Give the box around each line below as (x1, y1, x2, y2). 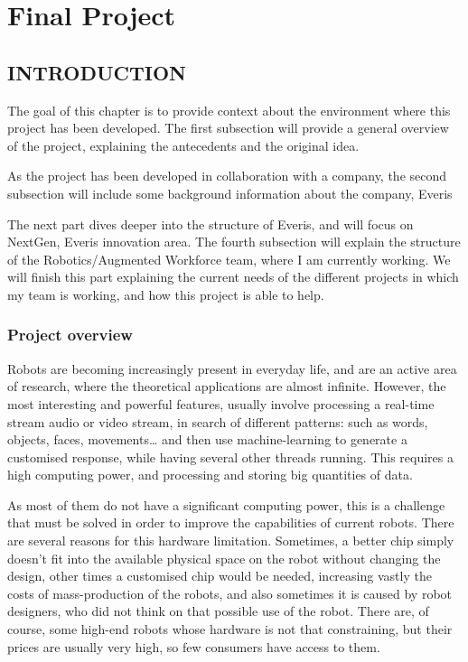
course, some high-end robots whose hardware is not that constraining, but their (7, 620, 453, 639)
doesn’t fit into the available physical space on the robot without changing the (7, 548, 441, 567)
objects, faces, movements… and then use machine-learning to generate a (7, 430, 407, 449)
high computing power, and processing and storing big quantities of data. (7, 465, 413, 484)
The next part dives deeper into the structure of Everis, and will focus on (7, 214, 414, 233)
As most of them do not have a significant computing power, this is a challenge (7, 495, 445, 514)
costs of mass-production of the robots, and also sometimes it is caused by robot (7, 583, 453, 602)
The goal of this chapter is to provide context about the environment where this (7, 100, 451, 119)
